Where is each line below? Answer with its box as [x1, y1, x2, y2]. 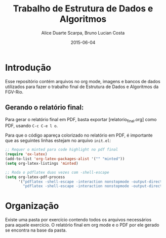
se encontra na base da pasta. [5, 227, 67, 233]
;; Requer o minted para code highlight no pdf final [5, 147, 119, 152]
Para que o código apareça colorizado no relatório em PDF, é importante [5, 132, 153, 139]
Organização [5, 200, 59, 212]
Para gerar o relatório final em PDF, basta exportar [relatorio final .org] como [5, 116, 157, 124]
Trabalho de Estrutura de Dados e [13, 3, 153, 14]
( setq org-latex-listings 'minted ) [5, 161, 79, 166]
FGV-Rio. [5, 89, 24, 95]
